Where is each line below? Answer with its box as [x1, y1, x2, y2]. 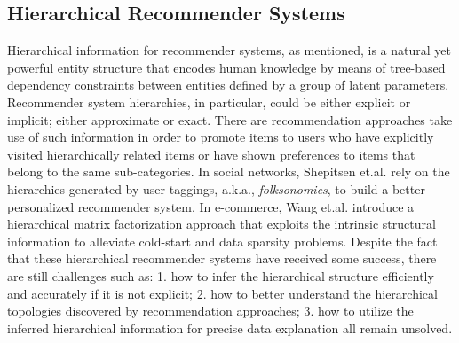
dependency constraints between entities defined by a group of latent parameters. [7, 75, 449, 94]
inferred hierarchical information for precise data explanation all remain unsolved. [7, 318, 453, 337]
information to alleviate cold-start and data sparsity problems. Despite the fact [7, 231, 438, 250]
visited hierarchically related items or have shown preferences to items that [7, 144, 415, 163]
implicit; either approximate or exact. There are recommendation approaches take [7, 110, 453, 129]
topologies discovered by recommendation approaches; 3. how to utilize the [7, 301, 414, 320]
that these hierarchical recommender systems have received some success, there [7, 249, 437, 268]
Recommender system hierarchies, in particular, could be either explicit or [7, 92, 411, 111]
